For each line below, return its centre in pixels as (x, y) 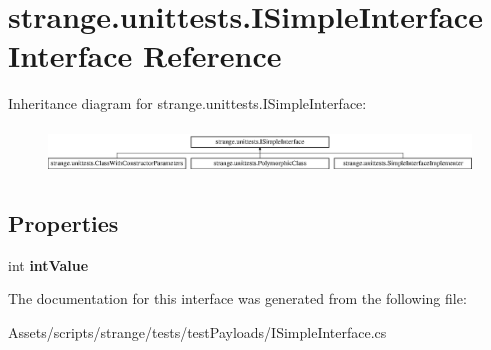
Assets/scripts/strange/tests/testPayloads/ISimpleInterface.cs (197, 331)
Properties (63, 222)
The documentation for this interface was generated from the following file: (237, 298)
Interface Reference (145, 55)
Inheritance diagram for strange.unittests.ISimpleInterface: (187, 103)
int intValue (48, 264)
